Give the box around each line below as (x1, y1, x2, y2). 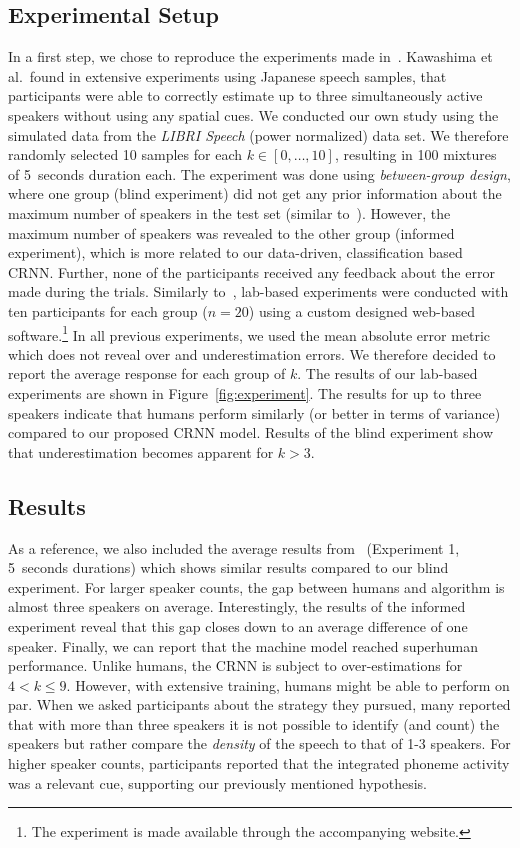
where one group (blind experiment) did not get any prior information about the (8, 183, 502, 204)
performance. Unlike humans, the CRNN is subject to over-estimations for (8, 655, 463, 676)
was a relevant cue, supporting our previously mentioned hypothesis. (8, 772, 428, 793)
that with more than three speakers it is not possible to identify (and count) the (8, 713, 500, 734)
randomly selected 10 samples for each (8, 144, 242, 165)
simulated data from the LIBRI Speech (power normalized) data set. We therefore (8, 124, 509, 145)
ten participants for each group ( (8, 300, 208, 321)
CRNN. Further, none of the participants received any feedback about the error (8, 261, 495, 282)
